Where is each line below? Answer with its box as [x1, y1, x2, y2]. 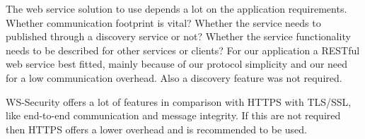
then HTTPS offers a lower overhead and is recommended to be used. [6, 121, 307, 136]
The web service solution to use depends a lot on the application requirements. [6, 1, 347, 16]
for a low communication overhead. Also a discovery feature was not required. [6, 70, 342, 85]
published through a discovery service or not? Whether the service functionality [6, 29, 351, 44]
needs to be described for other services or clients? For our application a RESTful [6, 42, 360, 57]
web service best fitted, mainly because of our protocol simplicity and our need [6, 56, 348, 71]
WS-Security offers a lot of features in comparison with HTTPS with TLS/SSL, [6, 94, 352, 109]
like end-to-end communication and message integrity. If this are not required [6, 108, 341, 123]
